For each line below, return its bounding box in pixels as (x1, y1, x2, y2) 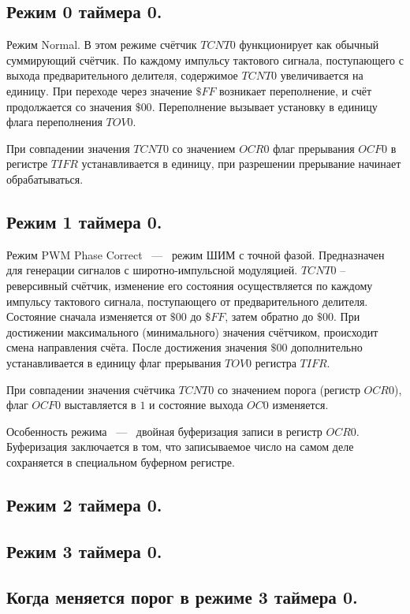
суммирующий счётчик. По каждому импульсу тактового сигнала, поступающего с (6, 51, 404, 68)
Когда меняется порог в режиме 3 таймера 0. (6, 585, 358, 609)
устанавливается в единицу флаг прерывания (6, 354, 222, 370)
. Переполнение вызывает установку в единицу (151, 98, 378, 114)
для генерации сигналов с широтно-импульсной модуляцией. (6, 262, 298, 278)
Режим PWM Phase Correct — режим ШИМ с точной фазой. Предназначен (6, 246, 385, 262)
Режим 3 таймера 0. (6, 538, 162, 563)
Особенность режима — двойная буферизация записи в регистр (6, 422, 322, 439)
